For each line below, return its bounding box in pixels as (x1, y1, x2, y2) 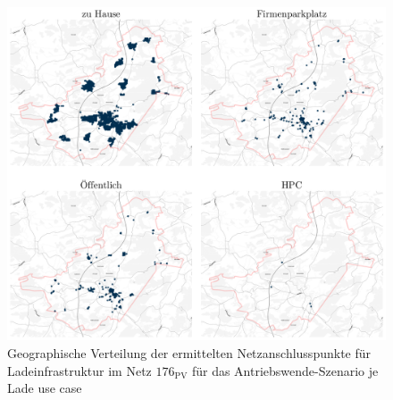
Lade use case (7, 379, 82, 397)
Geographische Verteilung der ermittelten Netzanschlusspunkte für (7, 344, 372, 362)
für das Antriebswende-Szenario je (191, 361, 379, 379)
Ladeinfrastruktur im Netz (7, 361, 152, 379)
